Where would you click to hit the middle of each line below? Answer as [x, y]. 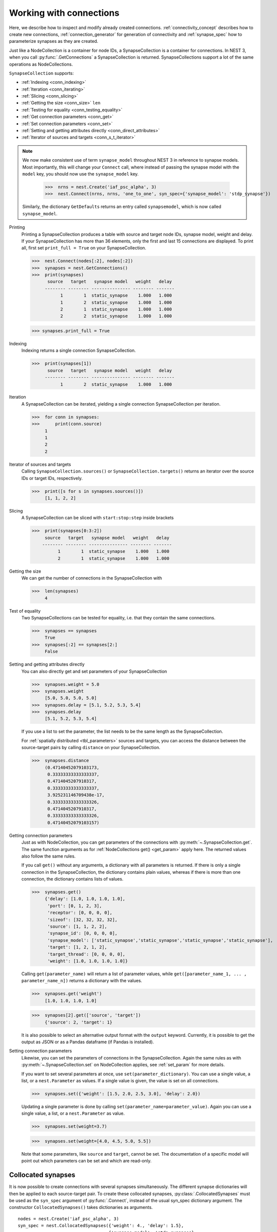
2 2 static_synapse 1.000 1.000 [116, 316]
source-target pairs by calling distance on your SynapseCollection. [91, 748]
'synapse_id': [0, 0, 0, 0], [82, 933]
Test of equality [25, 611]
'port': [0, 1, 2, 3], [75, 906]
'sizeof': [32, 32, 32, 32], [82, 920]
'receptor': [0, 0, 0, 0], [80, 913]
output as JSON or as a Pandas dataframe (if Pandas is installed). [88, 1042]
